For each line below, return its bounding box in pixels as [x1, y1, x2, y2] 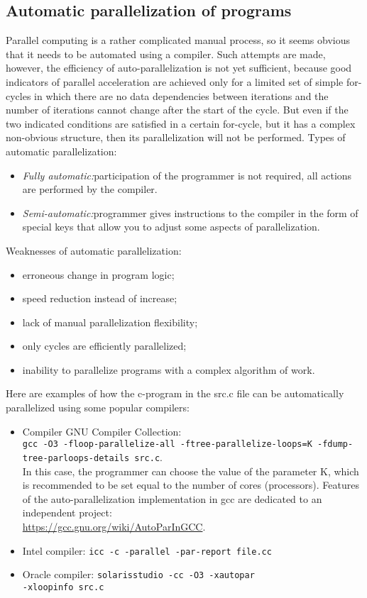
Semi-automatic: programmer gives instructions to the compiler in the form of [22, 205, 358, 220]
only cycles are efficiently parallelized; [22, 338, 187, 353]
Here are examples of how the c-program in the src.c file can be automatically [6, 386, 344, 401]
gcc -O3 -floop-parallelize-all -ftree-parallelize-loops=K [22, 439, 312, 450]
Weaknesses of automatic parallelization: [6, 243, 182, 258]
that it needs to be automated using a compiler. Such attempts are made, [6, 46, 326, 61]
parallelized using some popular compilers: [6, 400, 190, 415]
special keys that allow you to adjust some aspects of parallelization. [22, 219, 320, 234]
